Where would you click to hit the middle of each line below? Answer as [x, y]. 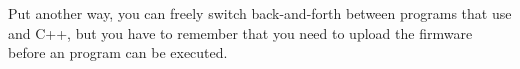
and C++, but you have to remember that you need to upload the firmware [240, 32]
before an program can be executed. [118, 52]
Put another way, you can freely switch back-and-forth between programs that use [260, 13]
